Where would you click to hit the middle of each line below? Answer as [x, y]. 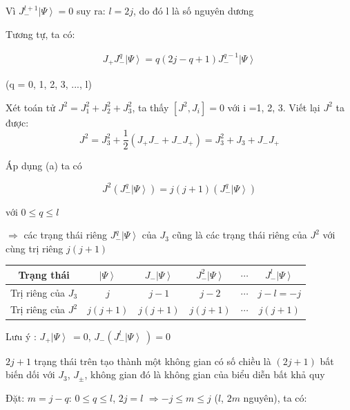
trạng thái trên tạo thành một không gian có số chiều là [153, 361]
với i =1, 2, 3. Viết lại [274, 107]
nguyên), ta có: [275, 397]
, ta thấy [150, 107]
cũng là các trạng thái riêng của [240, 235]
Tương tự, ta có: [40, 34]
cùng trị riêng [35, 248]
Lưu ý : [21, 336]
